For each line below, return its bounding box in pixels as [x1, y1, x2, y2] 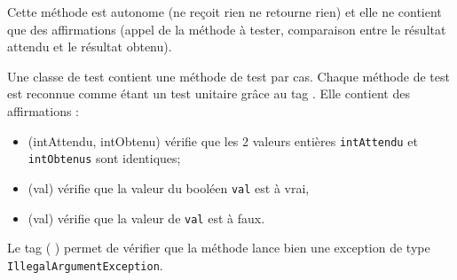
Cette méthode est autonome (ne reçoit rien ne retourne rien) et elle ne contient [7, 3, 442, 20]
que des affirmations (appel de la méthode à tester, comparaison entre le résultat [7, 19, 446, 38]
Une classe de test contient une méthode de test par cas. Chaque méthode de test [7, 66, 450, 85]
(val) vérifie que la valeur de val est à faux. [28, 208, 265, 227]
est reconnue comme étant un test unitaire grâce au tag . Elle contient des [7, 84, 410, 103]
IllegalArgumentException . [7, 255, 163, 274]
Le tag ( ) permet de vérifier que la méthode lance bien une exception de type [7, 238, 430, 257]
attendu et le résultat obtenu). [7, 37, 172, 56]
